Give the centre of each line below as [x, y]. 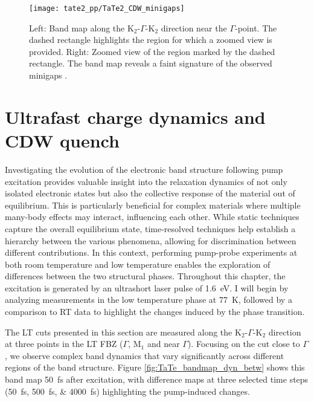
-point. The [256, 28]
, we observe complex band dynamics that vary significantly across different [145, 355]
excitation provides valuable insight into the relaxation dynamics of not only [146, 181]
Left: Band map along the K [82, 28]
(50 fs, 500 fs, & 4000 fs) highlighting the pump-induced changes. [127, 391]
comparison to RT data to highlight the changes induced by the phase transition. [155, 312]
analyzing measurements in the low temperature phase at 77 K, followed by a [149, 300]
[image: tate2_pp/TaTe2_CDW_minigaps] [107, 8]
